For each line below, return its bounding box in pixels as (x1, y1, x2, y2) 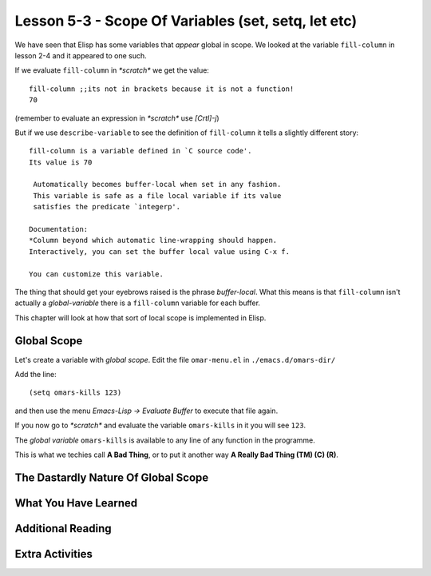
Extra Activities (14, 547, 93, 561)
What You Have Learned (14, 496, 138, 510)
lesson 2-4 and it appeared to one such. (14, 50, 147, 60)
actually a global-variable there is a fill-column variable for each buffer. (14, 298, 261, 308)
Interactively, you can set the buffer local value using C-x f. (29, 247, 291, 256)
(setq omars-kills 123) (29, 388, 122, 397)
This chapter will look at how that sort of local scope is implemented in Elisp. (14, 312, 267, 323)
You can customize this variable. (29, 269, 164, 279)
